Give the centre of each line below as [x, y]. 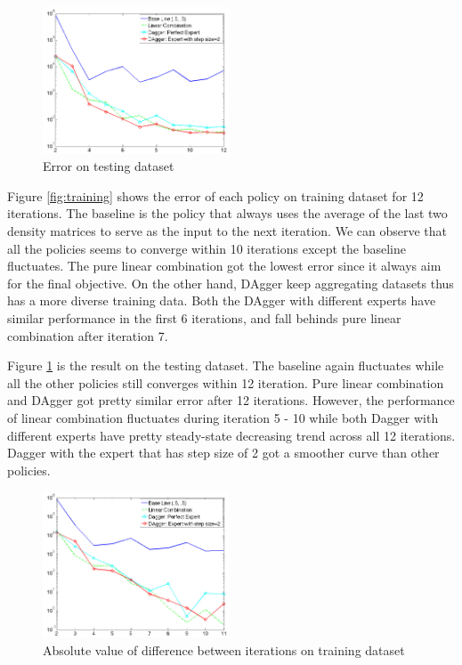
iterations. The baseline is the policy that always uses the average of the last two [227, 213]
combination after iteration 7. [88, 335]
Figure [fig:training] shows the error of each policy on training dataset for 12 [215, 195]
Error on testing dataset [109, 166]
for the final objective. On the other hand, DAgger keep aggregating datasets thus [231, 283]
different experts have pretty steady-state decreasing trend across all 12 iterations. [231, 435]
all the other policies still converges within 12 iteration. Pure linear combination [226, 382]
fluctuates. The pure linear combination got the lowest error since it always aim [224, 266]
